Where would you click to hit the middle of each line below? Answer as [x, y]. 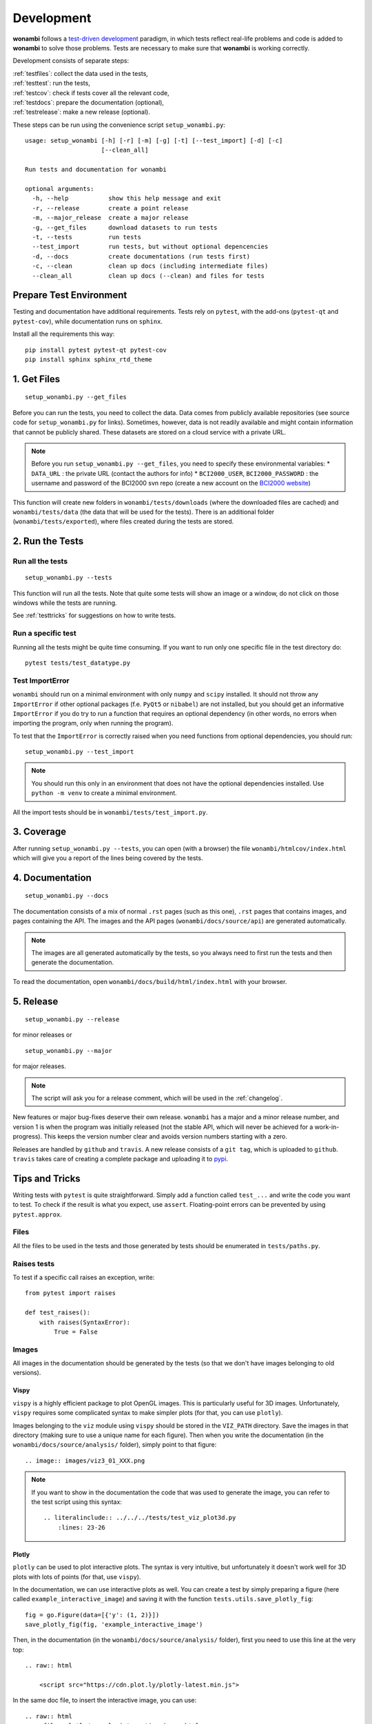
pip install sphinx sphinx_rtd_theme [89, 360]
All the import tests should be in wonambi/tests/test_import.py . [110, 812]
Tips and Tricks [46, 1178]
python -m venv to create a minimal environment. [104, 793]
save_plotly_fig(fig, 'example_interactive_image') [114, 1625]
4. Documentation [52, 878]
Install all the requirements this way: [64, 334]
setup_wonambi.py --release [72, 1020]
